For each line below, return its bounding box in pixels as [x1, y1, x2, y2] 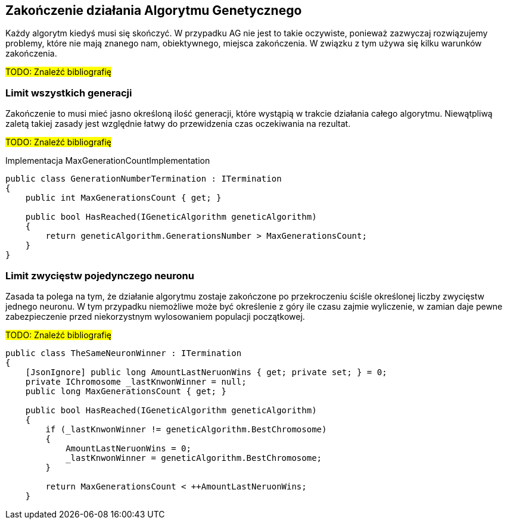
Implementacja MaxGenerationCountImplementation [5, 155, 210, 166]
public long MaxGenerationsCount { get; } [25, 386, 226, 396]
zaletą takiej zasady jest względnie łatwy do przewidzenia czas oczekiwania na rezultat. [5, 118, 351, 129]
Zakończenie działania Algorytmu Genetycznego [5, 3, 302, 18]
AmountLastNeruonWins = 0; [66, 443, 191, 453]
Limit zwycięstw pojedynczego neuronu [5, 269, 194, 282]
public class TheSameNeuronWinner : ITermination [5, 348, 242, 358]
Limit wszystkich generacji [5, 86, 132, 99]
